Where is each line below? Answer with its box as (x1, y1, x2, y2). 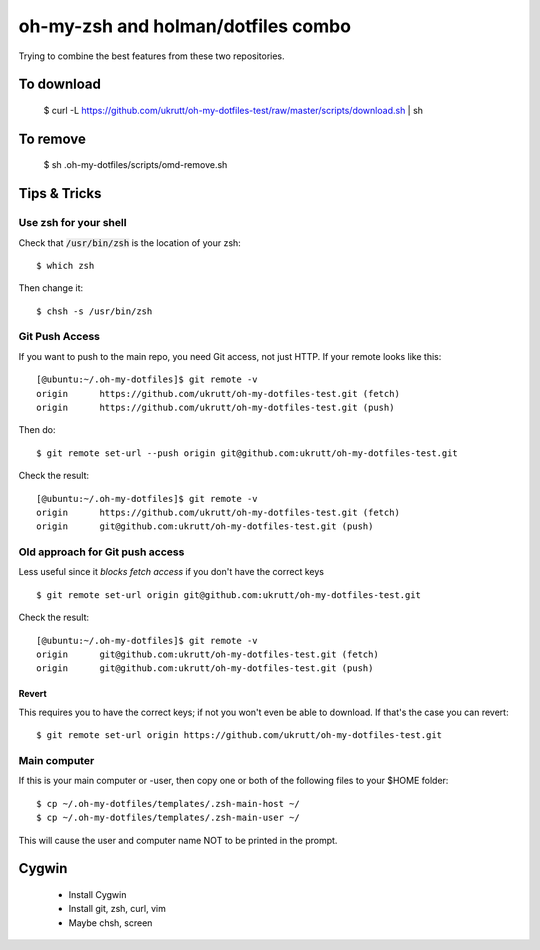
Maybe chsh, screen (68, 916, 153, 929)
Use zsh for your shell (18, 216, 127, 230)
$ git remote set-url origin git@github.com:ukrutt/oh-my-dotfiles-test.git (36, 589, 422, 600)
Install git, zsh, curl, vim (68, 903, 167, 915)
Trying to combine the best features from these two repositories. (18, 50, 285, 62)
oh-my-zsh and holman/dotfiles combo (18, 15, 352, 37)
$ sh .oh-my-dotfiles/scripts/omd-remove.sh (43, 159, 228, 171)
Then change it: (18, 282, 84, 294)
